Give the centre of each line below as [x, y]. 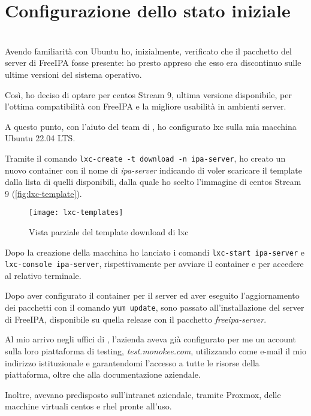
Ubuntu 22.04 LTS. [40, 138]
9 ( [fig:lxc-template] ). [43, 193]
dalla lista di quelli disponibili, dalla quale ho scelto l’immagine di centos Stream [153, 182]
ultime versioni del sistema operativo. [73, 74]
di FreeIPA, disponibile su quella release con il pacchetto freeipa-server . [136, 319]
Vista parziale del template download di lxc [109, 231]
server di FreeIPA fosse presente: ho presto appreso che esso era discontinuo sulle [153, 63]
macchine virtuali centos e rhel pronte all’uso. [88, 406]
